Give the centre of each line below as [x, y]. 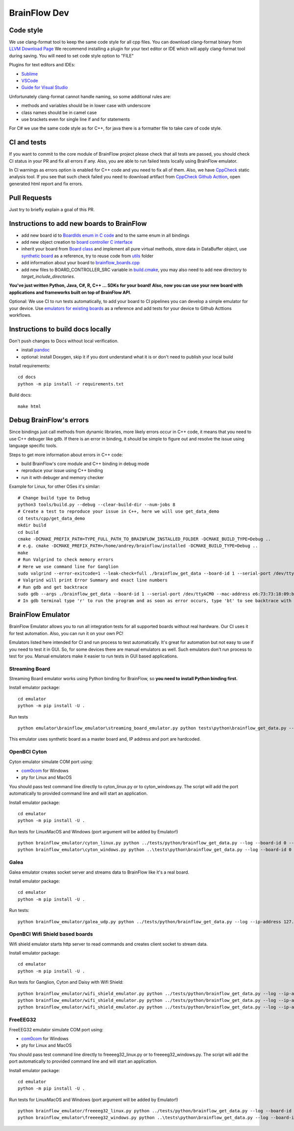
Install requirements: [30, 366]
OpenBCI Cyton [28, 752]
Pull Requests [30, 198]
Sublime [30, 74]
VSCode [30, 81]
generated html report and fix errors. [46, 184]
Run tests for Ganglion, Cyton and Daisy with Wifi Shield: [66, 982]
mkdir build [32, 525]
